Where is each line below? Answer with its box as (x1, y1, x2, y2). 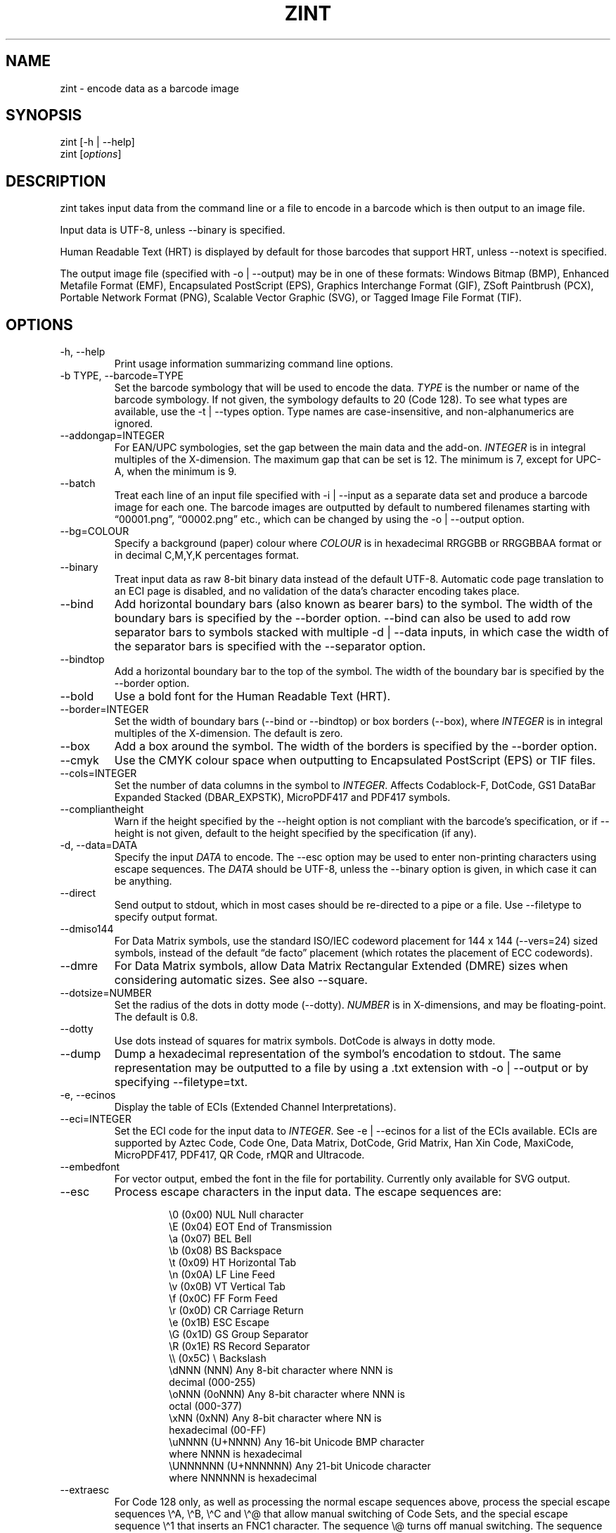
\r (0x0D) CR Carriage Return (169, 1304, 304, 1317)
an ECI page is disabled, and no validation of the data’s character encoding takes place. (114, 585, 520, 598)
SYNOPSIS (6, 106, 82, 125)
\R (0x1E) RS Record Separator (169, 1340, 310, 1353)
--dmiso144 (60, 923, 114, 935)
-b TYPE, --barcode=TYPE (60, 370, 184, 382)
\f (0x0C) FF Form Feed (169, 1292, 278, 1305)
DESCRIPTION (6, 172, 106, 190)
